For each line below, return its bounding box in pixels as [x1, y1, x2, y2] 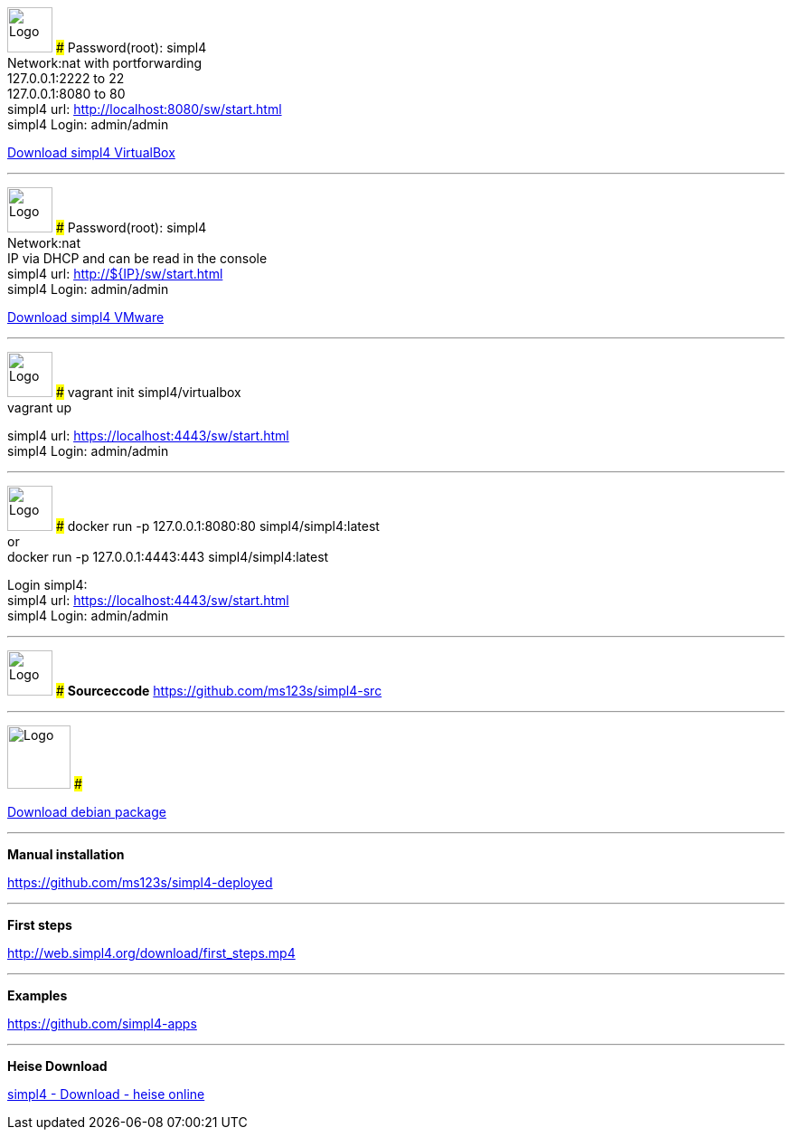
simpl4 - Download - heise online [7, 1086, 205, 1103]
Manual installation [7, 847, 125, 863]
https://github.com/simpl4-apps [7, 1016, 197, 1032]
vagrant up [7, 400, 72, 416]
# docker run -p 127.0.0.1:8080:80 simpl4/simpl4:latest [55, 518, 380, 535]
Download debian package [7, 804, 166, 820]
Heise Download [7, 1058, 108, 1075]
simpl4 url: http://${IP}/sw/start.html [7, 266, 223, 282]
